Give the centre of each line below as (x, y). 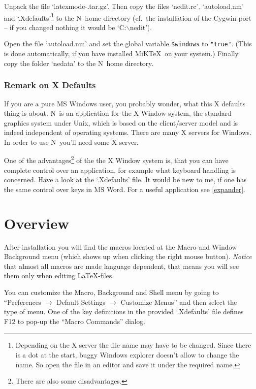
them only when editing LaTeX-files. (59, 276)
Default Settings (81, 302)
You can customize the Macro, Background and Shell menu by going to (112, 292)
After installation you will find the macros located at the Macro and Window (121, 246)
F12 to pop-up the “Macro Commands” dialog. (75, 321)
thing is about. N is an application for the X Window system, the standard (118, 113)
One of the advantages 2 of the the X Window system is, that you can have (116, 160)
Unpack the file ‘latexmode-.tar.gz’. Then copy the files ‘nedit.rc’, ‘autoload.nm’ (124, 6)
